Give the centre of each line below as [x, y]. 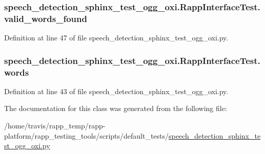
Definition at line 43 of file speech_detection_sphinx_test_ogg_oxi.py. [116, 91]
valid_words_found [46, 18]
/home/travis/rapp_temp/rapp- [55, 126]
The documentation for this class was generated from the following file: [116, 108]
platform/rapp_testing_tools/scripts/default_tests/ [87, 135]
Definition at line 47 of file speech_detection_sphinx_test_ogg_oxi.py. [116, 38]
